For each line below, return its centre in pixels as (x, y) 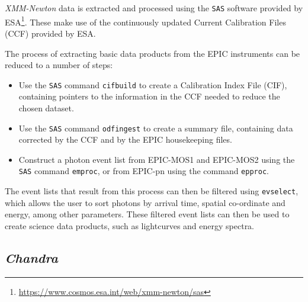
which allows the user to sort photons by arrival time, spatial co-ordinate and (145, 202)
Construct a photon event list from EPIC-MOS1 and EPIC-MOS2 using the (157, 159)
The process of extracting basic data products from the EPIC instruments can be (153, 53)
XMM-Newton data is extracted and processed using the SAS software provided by (154, 8)
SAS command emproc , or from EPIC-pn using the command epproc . (144, 171)
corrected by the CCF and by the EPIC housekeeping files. (125, 139)
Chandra (31, 257)
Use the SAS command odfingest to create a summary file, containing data (156, 128)
